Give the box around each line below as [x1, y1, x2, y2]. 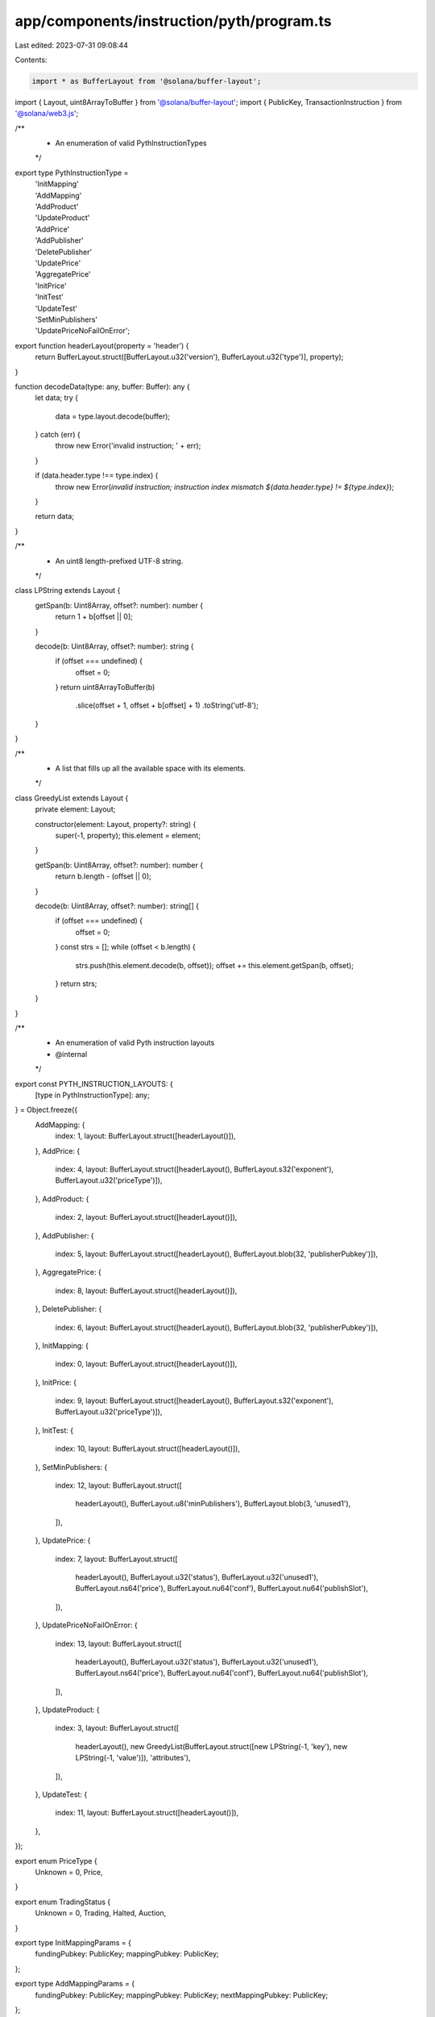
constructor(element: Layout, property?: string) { [35, 819, 197, 829]
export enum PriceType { [14, 1856, 97, 1865]
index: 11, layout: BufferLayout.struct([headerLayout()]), [55, 1808, 239, 1818]
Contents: [14, 55, 48, 65]
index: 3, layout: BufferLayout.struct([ [55, 1723, 180, 1733]
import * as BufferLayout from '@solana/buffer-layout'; [31, 77, 262, 86]
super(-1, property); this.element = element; [55, 831, 201, 840]
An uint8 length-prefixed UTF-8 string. [55, 556, 184, 566]
